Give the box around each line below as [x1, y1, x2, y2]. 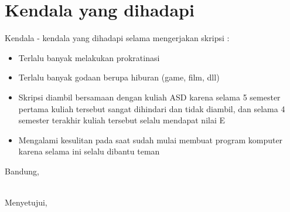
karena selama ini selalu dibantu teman [18, 145, 160, 157]
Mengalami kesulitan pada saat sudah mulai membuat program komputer [18, 133, 283, 146]
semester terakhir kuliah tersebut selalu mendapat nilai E [18, 114, 226, 126]
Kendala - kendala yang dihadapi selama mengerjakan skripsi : [5, 32, 230, 44]
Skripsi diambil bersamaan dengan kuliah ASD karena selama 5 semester [18, 90, 281, 103]
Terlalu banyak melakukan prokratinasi [18, 51, 160, 63]
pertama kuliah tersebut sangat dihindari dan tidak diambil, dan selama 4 [18, 102, 285, 115]
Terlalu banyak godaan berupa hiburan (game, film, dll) [18, 71, 220, 83]
